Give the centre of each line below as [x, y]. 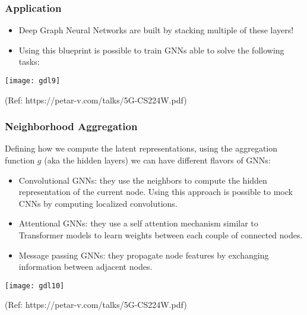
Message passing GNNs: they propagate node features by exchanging [144, 255]
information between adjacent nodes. [86, 267]
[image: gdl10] [35, 286]
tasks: [29, 62]
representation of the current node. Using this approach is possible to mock [156, 192]
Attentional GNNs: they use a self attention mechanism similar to [138, 223]
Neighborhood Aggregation [71, 126]
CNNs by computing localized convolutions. [98, 203]
